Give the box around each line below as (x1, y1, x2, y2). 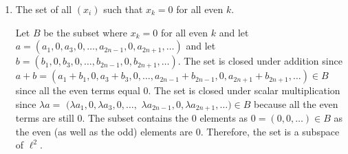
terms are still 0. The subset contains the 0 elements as (15, 111, 248, 125)
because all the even (254, 96, 338, 111)
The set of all (15, 2, 72, 16)
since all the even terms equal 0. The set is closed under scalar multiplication (15, 83, 340, 98)
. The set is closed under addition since (177, 54, 342, 68)
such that (103, 2, 143, 16)
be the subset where (43, 25, 128, 39)
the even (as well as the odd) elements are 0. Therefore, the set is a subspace (15, 124, 340, 138)
